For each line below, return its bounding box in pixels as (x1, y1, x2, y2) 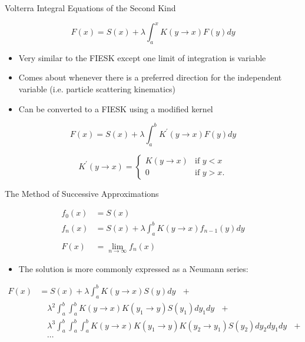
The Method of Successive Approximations (5, 187, 159, 199)
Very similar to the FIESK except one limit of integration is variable (18, 51, 266, 63)
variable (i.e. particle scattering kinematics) (18, 83, 176, 95)
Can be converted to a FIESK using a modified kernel (18, 102, 213, 115)
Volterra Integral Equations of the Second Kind (5, 2, 176, 14)
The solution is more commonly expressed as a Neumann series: (18, 262, 248, 274)
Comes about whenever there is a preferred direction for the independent (18, 71, 282, 83)
